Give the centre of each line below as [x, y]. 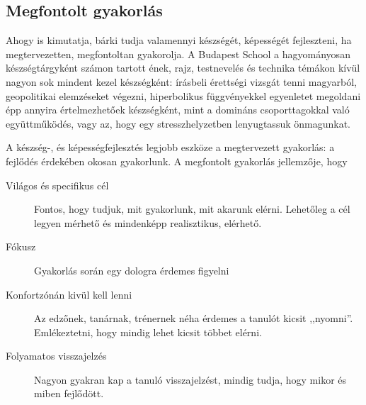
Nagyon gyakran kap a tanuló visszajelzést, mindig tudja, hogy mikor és [190, 379]
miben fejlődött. [69, 393]
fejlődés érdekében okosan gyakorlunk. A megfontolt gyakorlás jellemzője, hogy [177, 161]
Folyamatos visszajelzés [56, 356]
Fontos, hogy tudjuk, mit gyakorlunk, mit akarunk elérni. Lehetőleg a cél [192, 209]
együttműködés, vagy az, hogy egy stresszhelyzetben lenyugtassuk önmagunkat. [178, 123]
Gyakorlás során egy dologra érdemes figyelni [132, 270]
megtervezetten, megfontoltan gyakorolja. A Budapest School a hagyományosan [178, 54]
